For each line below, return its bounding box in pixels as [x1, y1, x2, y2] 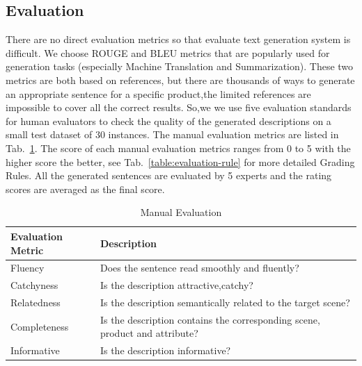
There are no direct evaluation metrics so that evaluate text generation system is [6, 32, 351, 47]
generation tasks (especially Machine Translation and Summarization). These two [6, 59, 354, 74]
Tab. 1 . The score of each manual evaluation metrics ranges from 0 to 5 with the [6, 140, 351, 155]
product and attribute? [100, 326, 198, 340]
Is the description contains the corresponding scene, [100, 312, 320, 326]
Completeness [10, 319, 69, 333]
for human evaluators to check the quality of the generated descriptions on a [6, 113, 331, 128]
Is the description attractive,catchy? [100, 278, 253, 292]
